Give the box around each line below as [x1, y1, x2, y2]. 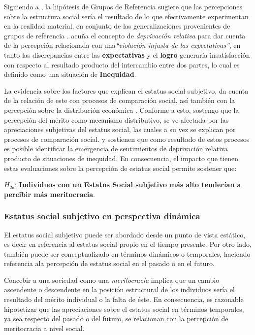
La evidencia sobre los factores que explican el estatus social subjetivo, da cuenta [4, 85, 249, 96]
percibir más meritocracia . [4, 189, 96, 199]
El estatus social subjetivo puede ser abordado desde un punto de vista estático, [4, 229, 246, 239]
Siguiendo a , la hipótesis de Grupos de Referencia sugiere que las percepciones [4, 1, 242, 11]
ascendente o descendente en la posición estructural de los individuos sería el [4, 284, 235, 295]
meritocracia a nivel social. [4, 323, 85, 333]
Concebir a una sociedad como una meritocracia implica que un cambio [4, 274, 220, 285]
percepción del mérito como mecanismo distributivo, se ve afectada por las [4, 114, 229, 125]
